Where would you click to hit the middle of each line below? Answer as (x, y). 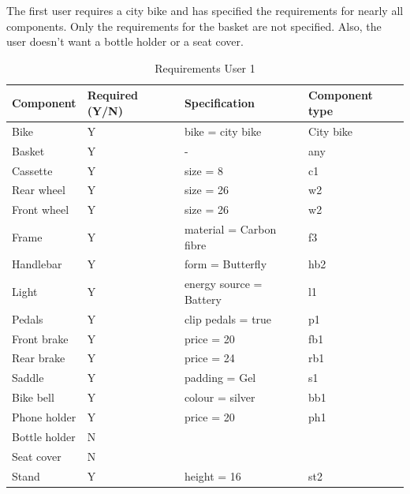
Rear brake (39, 358)
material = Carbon (230, 229)
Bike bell (33, 397)
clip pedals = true (228, 318)
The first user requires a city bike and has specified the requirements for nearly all (205, 10)
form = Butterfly (225, 264)
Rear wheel (39, 190)
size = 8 (203, 170)
